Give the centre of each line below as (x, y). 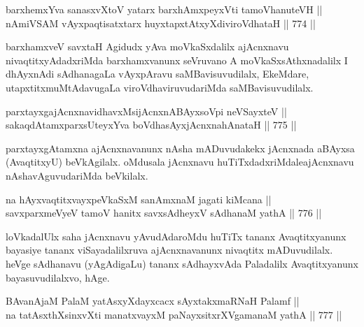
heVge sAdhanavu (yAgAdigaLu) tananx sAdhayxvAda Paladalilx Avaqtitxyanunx (182, 263)
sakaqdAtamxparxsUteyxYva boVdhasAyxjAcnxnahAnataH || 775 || (151, 125)
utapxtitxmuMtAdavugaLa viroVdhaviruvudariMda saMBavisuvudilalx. (160, 87)
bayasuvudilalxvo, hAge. (58, 277)
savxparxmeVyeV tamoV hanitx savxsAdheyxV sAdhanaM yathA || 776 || (164, 213)
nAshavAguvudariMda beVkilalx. (77, 175)
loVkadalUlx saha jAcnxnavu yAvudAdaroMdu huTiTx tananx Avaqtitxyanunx (176, 236)
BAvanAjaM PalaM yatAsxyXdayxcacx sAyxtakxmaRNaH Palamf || (153, 301)
